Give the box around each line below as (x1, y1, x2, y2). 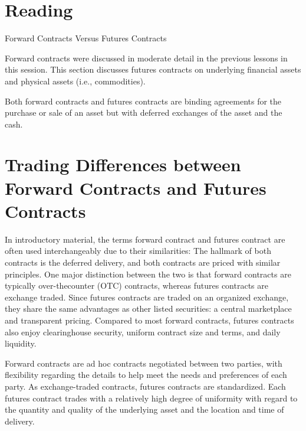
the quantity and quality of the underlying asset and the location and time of (5, 403, 284, 416)
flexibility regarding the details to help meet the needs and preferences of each (5, 368, 287, 381)
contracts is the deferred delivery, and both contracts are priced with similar (5, 256, 281, 268)
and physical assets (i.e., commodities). (5, 74, 146, 87)
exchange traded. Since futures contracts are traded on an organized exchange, (5, 290, 289, 303)
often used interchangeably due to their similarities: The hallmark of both (5, 244, 271, 257)
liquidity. (5, 337, 37, 350)
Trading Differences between (5, 152, 241, 177)
